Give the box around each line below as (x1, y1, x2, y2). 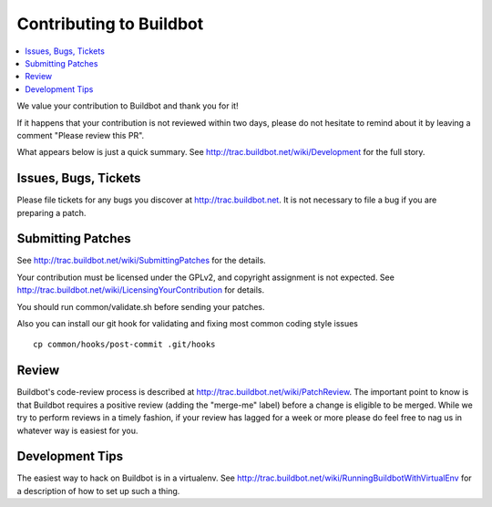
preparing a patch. (16, 207, 87, 218)
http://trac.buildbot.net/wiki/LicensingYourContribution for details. (16, 285, 264, 295)
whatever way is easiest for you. (16, 425, 138, 436)
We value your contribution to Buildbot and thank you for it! (16, 100, 239, 111)
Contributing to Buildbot (16, 14, 204, 34)
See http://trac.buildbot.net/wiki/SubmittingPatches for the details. (16, 255, 266, 266)
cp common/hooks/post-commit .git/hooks (33, 339, 216, 350)
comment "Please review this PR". (16, 129, 145, 140)
